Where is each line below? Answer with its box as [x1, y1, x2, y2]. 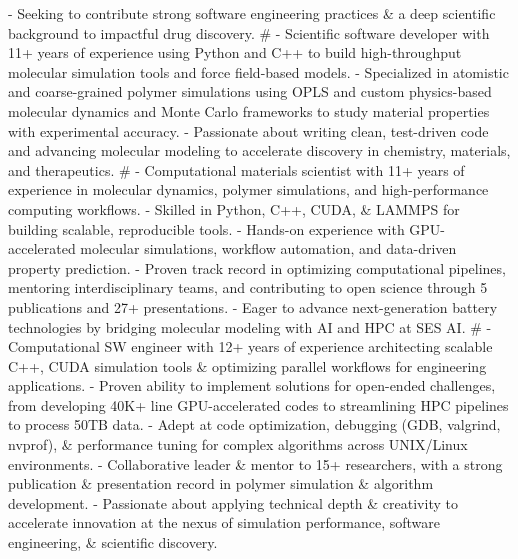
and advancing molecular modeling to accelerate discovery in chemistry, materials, [8, 140, 511, 161]
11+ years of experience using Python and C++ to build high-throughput [8, 42, 462, 63]
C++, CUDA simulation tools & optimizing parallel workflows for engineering [8, 355, 487, 376]
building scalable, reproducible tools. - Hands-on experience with [8, 218, 405, 239]
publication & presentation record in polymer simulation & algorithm [8, 473, 434, 494]
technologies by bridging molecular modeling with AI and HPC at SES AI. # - [8, 316, 492, 337]
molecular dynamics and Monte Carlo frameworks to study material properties [8, 100, 490, 121]
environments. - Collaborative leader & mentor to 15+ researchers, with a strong [8, 453, 503, 474]
